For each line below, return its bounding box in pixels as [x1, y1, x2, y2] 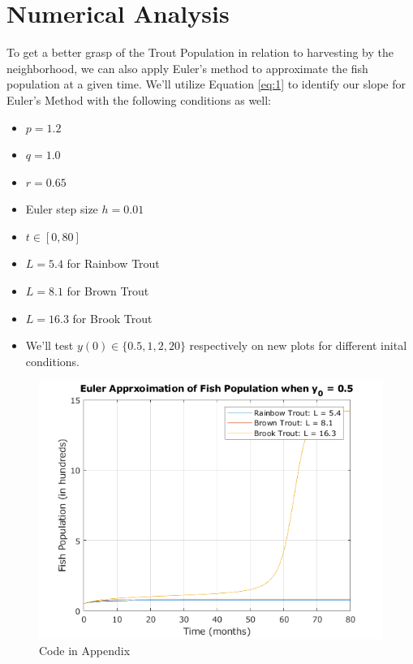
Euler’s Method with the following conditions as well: [6, 91, 271, 108]
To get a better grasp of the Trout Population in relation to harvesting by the [6, 44, 394, 61]
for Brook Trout [72, 309, 153, 326]
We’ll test [25, 337, 74, 354]
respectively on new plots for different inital [189, 337, 407, 354]
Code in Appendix [39, 642, 131, 659]
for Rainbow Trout [67, 255, 160, 272]
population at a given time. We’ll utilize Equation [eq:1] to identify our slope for [6, 75, 406, 93]
